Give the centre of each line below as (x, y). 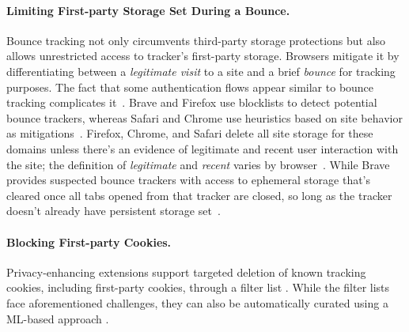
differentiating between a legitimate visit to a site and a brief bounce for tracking (201, 71)
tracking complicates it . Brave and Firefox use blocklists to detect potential (192, 102)
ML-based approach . (58, 318)
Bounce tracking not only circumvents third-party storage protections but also (196, 40)
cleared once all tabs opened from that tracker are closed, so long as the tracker (199, 195)
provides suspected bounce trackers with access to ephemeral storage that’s (189, 180)
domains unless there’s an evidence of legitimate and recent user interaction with (203, 148)
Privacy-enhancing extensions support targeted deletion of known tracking (186, 272)
